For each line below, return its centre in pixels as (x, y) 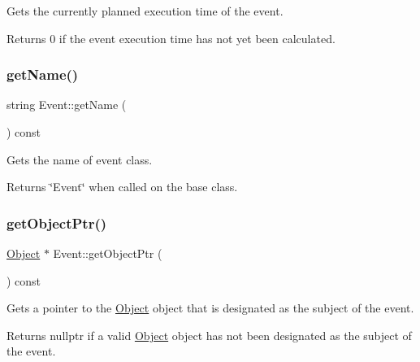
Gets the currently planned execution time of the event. (145, 11)
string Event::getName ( (67, 105)
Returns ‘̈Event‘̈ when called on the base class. (122, 187)
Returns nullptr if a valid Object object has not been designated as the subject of (209, 335)
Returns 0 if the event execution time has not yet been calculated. (171, 38)
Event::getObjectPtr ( (108, 253)
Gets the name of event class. (80, 159)
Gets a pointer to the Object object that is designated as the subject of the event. (210, 308)
